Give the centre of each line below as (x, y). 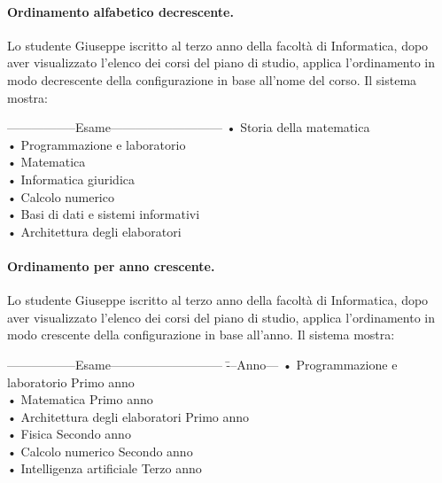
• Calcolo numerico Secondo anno (100, 451)
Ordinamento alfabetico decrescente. (120, 11)
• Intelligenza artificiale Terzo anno (105, 468)
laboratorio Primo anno (71, 382)
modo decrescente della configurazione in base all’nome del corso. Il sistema (212, 79)
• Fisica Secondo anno (69, 434)
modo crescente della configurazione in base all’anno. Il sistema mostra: (201, 335)
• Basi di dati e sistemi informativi (104, 214)
